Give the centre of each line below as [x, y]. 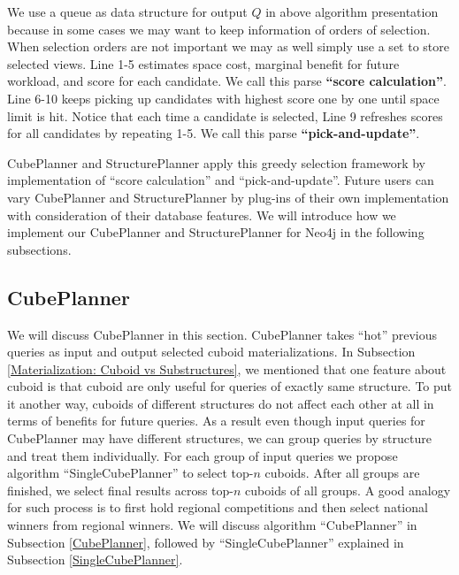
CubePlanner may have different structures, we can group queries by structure [219, 438]
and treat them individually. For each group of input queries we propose [203, 455]
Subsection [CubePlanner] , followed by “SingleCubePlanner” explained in [206, 542]
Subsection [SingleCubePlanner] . [95, 560]
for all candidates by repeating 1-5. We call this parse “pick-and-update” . [214, 133]
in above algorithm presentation [352, 11]
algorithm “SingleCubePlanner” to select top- [130, 473]
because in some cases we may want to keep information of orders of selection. [219, 29]
